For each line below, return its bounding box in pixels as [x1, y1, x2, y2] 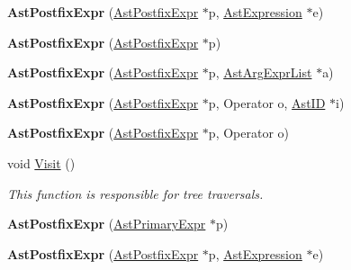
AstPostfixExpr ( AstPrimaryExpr [7, 214, 206, 233]
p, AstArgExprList [208, 63, 312, 82]
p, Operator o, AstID [208, 93, 326, 112]
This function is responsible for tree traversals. [7, 184, 264, 202]
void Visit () [7, 153, 76, 172]
